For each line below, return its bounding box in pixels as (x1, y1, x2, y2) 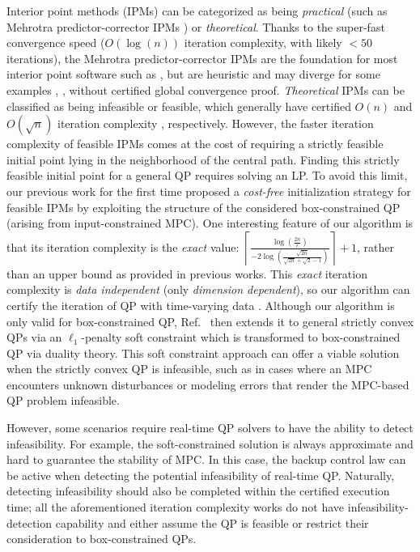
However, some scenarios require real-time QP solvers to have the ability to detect (6, 419, 414, 436)
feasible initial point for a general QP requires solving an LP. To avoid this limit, (6, 167, 408, 184)
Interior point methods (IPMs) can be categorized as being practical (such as (6, 2, 388, 19)
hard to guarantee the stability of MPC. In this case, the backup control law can (6, 451, 406, 468)
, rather (357, 238, 394, 255)
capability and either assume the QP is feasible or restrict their (55, 514, 369, 531)
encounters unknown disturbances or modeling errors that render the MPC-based (6, 376, 409, 393)
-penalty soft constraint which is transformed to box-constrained (81, 329, 401, 346)
